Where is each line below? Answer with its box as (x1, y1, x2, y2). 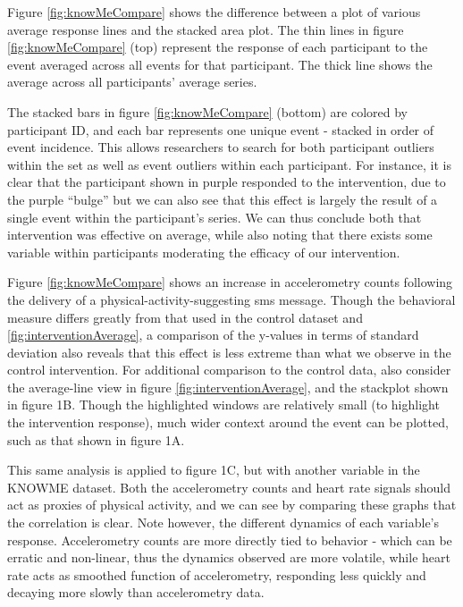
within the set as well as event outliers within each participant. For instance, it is (7, 155, 451, 173)
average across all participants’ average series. (7, 72, 257, 91)
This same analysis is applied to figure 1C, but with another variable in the (7, 460, 420, 479)
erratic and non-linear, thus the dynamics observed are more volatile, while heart (7, 548, 450, 567)
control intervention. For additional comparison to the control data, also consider (7, 360, 451, 379)
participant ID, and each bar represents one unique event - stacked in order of (7, 120, 434, 139)
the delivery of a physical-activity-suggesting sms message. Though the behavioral (7, 290, 456, 308)
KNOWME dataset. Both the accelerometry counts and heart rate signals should (7, 477, 450, 496)
